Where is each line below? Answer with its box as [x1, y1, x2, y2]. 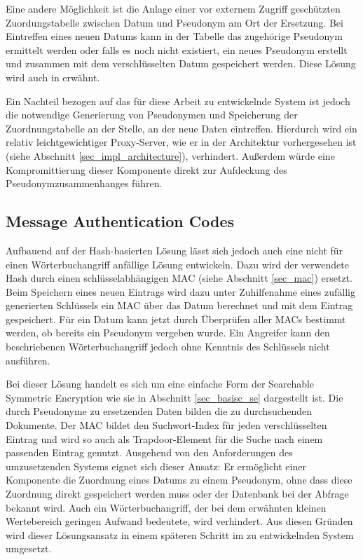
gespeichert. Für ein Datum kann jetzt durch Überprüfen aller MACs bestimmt [6, 311, 346, 326]
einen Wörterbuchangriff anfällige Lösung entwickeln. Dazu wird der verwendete [6, 257, 349, 271]
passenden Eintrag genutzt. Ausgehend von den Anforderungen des [6, 445, 293, 460]
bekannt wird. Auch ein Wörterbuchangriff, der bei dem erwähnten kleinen [6, 500, 327, 514]
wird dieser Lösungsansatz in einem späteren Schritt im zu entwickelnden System [6, 527, 354, 542]
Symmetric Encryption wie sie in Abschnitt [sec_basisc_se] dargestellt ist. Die [6, 390, 343, 404]
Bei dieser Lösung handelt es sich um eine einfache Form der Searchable [6, 376, 315, 391]
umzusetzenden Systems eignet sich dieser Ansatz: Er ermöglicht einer [6, 458, 306, 473]
